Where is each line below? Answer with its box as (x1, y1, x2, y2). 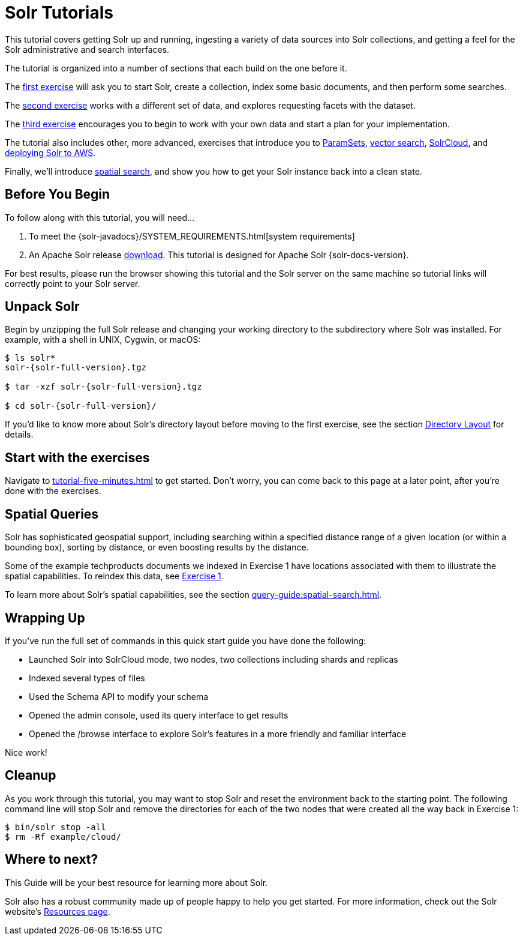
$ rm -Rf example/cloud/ (5, 831, 121, 842)
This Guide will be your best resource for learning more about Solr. (5, 877, 268, 888)
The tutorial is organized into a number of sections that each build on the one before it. (5, 62, 347, 73)
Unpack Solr (5, 299, 80, 315)
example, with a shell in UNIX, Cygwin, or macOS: (5, 334, 201, 345)
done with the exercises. (5, 486, 101, 496)
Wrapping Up (5, 610, 85, 625)
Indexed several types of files (29, 672, 145, 683)
